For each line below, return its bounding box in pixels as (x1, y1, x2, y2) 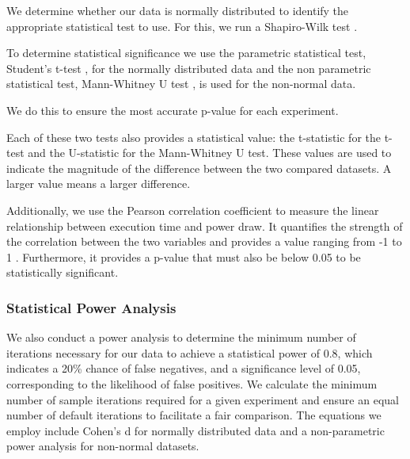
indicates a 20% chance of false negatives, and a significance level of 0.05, (6, 360, 361, 377)
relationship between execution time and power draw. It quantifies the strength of (6, 217, 403, 234)
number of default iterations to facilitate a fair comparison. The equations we (6, 407, 382, 423)
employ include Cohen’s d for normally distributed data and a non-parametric (6, 422, 385, 438)
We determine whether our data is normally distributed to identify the (6, 2, 349, 18)
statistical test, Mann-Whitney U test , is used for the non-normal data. (6, 75, 356, 92)
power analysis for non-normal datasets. (6, 438, 199, 454)
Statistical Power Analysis (6, 297, 177, 317)
